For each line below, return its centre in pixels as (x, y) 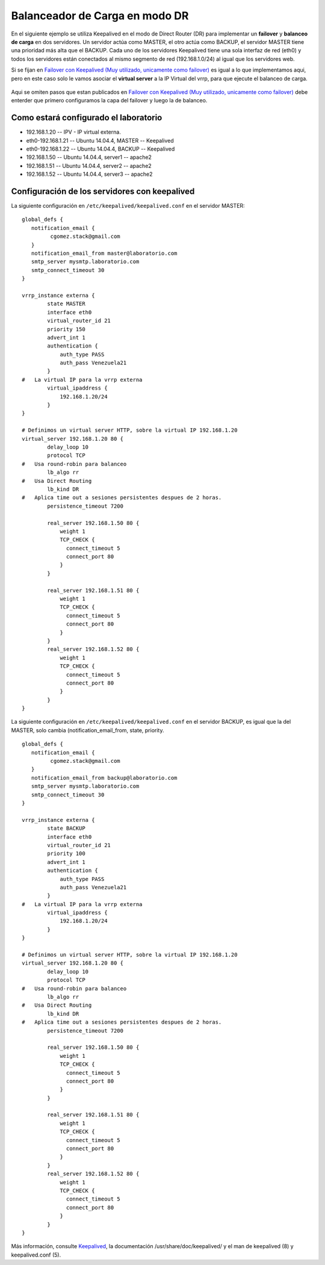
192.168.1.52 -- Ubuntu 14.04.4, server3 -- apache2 (89, 174)
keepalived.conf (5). (36, 1255)
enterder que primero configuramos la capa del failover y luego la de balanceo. (109, 101)
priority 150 (66, 329)
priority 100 (66, 854)
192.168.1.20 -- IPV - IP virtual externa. (74, 132)
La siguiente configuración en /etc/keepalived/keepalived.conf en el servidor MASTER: (128, 206)
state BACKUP (66, 828)
